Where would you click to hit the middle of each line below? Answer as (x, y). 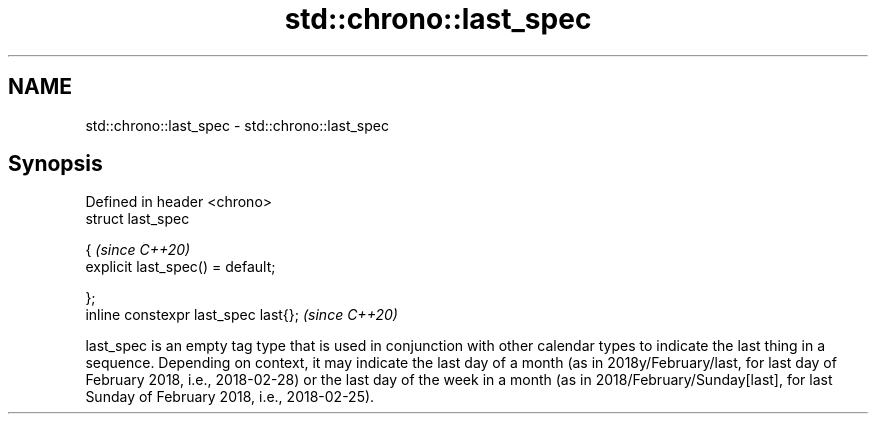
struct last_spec (137, 219)
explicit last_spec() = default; (180, 267)
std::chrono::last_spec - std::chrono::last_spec (237, 125)
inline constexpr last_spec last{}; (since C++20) (241, 315)
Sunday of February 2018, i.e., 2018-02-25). (230, 397)
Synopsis (55, 164)
